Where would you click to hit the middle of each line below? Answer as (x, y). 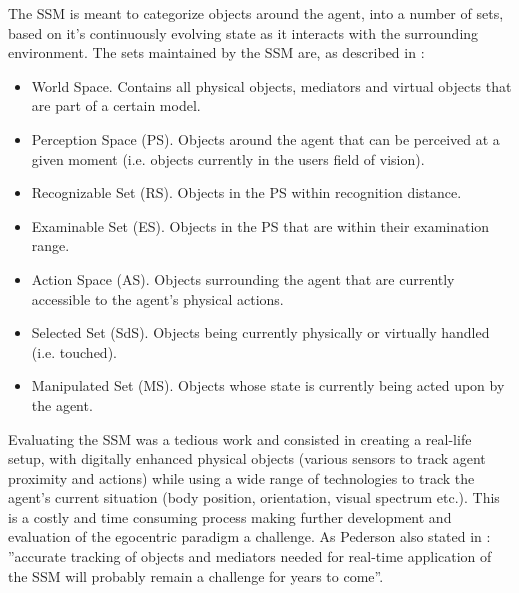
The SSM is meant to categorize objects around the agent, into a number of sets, (256, 13)
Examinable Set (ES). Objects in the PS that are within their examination (260, 225)
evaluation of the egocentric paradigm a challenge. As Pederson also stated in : (249, 536)
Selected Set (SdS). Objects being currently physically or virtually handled (260, 332)
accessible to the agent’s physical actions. (157, 298)
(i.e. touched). (74, 351)
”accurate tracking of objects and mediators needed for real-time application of (250, 556)
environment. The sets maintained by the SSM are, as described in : (216, 52)
